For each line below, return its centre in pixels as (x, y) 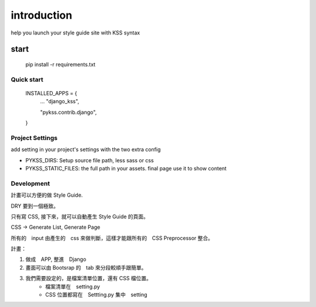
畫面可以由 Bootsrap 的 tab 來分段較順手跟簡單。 (86, 267)
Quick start (27, 79)
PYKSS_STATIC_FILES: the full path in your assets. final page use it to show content (126, 168)
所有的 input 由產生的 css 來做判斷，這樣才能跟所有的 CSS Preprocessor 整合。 (112, 238)
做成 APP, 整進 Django (56, 259)
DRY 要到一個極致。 (35, 206)
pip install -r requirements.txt (61, 64)
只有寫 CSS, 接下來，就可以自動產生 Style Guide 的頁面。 (80, 217)
